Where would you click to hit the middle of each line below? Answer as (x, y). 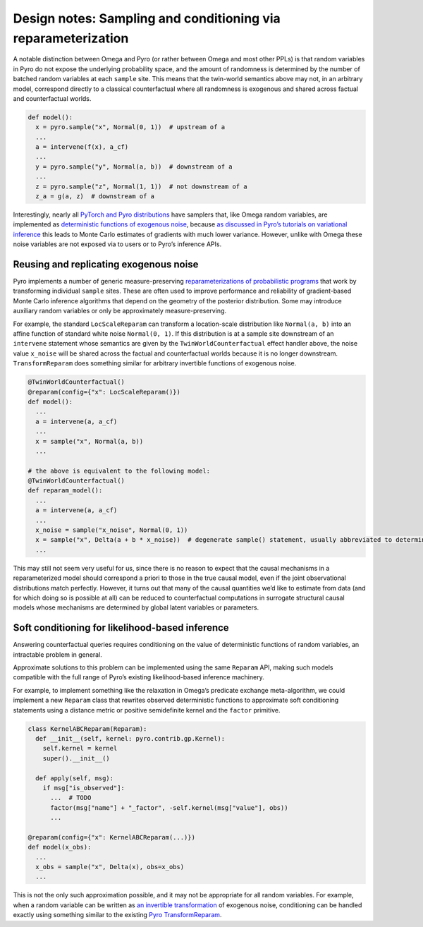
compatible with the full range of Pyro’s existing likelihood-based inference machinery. (139, 677)
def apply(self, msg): (75, 778)
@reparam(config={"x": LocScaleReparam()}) (104, 392)
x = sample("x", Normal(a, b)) (90, 441)
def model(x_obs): (60, 847)
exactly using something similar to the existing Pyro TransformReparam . (117, 915)
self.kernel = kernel (80, 749)
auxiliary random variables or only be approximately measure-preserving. (120, 311)
